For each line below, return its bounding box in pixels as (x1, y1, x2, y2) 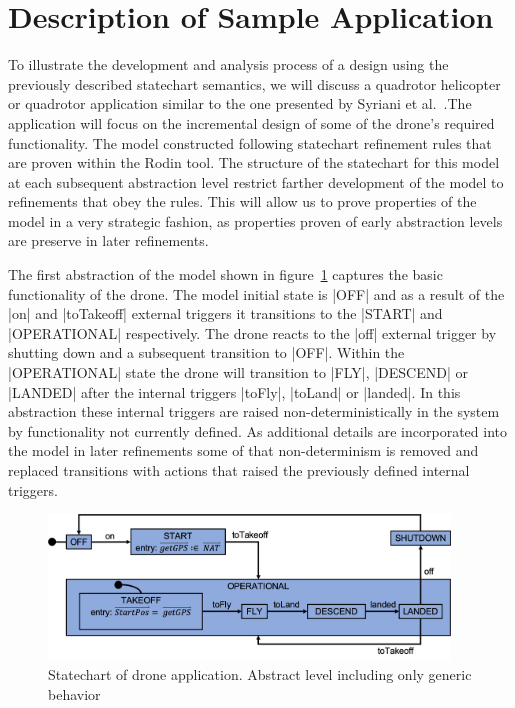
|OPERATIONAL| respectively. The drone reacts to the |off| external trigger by (8, 322, 497, 343)
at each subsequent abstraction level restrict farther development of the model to (8, 171, 504, 192)
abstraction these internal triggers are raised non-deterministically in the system (8, 401, 500, 422)
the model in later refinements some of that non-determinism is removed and (8, 440, 479, 461)
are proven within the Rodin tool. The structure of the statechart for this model (8, 152, 500, 173)
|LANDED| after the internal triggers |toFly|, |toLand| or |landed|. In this (8, 381, 461, 402)
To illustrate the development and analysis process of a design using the (8, 54, 449, 75)
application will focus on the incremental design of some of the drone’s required (8, 112, 495, 133)
